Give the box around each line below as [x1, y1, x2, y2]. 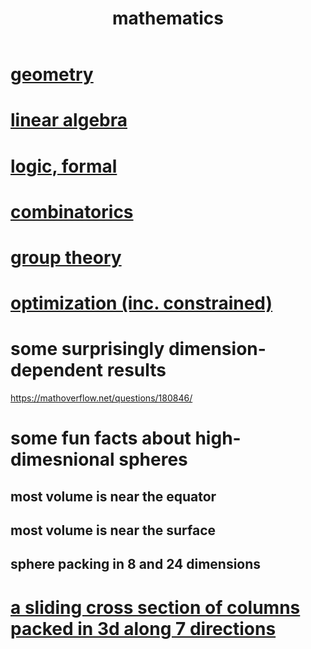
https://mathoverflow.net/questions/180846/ [10, 392, 193, 404]
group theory [10, 246, 122, 269]
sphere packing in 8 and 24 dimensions [10, 556, 262, 573]
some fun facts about [10, 427, 192, 450]
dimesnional [10, 448, 115, 471]
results [106, 359, 167, 382]
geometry [10, 63, 94, 86]
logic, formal [10, 155, 118, 177]
